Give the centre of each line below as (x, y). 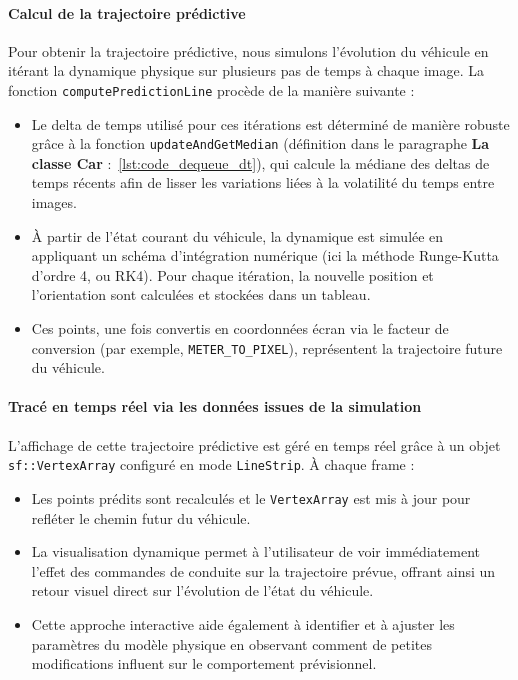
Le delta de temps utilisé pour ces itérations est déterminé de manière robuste (270, 123)
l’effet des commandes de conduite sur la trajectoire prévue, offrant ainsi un (263, 570)
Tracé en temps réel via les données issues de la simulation (215, 406)
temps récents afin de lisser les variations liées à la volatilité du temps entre (263, 182)
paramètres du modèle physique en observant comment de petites (231, 643)
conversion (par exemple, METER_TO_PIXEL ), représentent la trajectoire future (267, 347)
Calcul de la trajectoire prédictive (127, 12)
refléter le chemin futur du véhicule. (141, 517)
